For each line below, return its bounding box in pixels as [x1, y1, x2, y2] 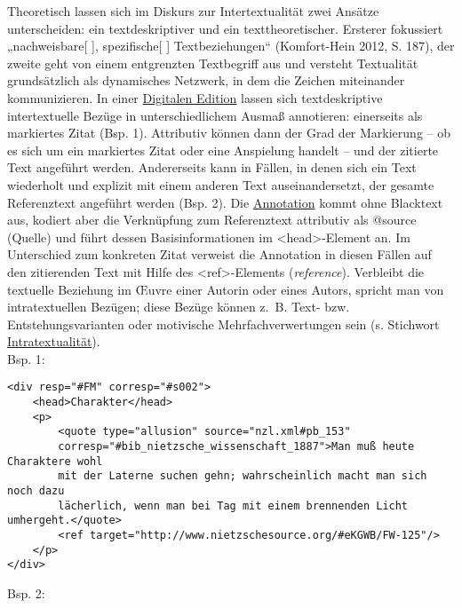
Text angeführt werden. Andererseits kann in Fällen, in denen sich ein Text [7, 158, 417, 177]
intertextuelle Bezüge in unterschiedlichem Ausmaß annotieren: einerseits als [7, 106, 423, 124]
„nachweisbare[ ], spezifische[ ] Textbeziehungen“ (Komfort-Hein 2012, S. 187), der [7, 36, 455, 55]
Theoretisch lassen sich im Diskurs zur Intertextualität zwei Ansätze [7, 2, 379, 20]
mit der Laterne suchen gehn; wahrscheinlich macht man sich [58, 470, 427, 483]
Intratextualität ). [7, 332, 100, 351]
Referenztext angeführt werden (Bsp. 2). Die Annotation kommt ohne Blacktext [7, 193, 443, 211]
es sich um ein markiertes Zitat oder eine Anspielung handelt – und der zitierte [7, 140, 439, 159]
